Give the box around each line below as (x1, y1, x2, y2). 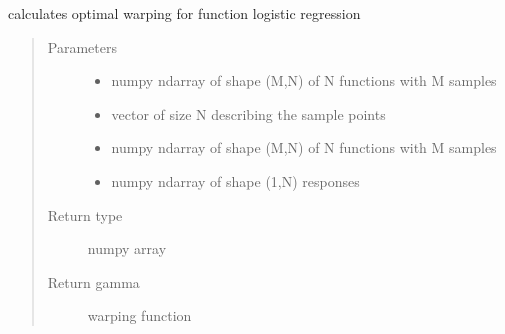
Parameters (47, 36, 117, 57)
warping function (87, 305, 192, 326)
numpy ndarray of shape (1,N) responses (111, 170, 360, 191)
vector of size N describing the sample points (111, 103, 386, 124)
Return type (47, 204, 123, 225)
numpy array (87, 238, 167, 259)
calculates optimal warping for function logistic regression (8, 3, 361, 23)
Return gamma (47, 271, 140, 292)
